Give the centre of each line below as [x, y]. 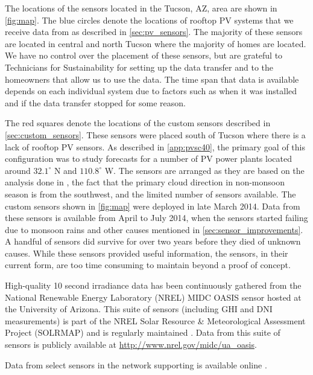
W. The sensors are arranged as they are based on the [204, 170]
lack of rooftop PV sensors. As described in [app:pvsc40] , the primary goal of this [155, 146]
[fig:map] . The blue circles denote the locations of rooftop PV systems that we [149, 20]
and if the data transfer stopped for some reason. [95, 102]
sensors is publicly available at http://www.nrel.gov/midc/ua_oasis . [131, 345]
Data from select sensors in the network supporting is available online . [136, 364]
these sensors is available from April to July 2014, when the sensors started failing [156, 218]
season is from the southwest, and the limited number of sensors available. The [150, 194]
